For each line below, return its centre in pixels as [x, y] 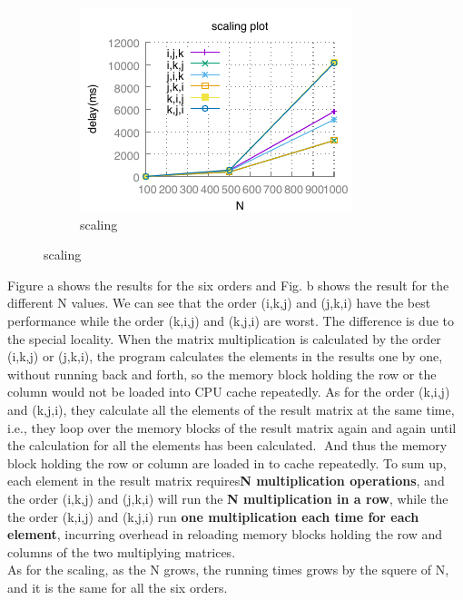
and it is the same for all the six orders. [118, 587]
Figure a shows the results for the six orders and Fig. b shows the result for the [228, 285]
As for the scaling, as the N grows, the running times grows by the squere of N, [228, 570]
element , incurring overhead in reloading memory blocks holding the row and [225, 534]
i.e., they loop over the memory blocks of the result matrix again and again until [232, 427]
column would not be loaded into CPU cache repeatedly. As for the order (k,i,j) [229, 392]
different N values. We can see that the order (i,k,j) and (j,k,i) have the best [219, 303]
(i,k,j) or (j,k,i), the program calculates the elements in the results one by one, [225, 356]
